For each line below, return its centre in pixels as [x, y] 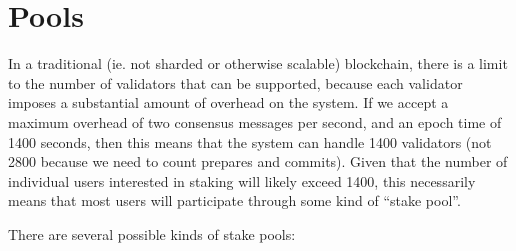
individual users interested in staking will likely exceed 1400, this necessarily [242, 180]
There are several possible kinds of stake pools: [152, 233]
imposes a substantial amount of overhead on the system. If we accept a [228, 102]
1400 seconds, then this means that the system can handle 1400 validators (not [250, 141]
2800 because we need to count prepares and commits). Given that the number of [258, 161]
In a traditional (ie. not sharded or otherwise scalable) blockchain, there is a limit [258, 63]
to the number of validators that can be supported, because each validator [235, 82]
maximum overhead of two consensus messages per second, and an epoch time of [255, 121]
